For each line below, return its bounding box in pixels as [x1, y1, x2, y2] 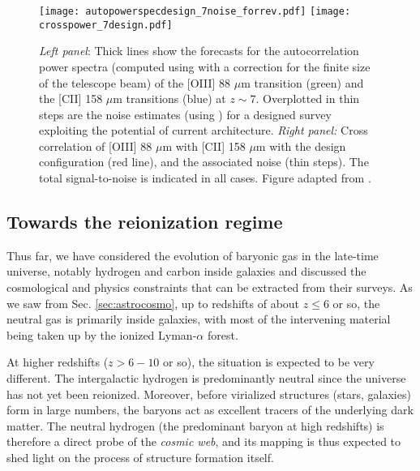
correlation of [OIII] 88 [39, 137, 152, 154]
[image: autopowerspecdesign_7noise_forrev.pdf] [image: [39, 6, 351, 17]
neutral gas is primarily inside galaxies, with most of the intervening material [6, 310, 391, 328]
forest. [207, 326, 238, 343]
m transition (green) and [241, 74, 364, 91]
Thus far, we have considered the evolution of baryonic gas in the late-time [6, 246, 379, 263]
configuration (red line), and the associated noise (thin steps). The [39, 153, 369, 170]
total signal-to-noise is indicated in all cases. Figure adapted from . [39, 169, 371, 186]
